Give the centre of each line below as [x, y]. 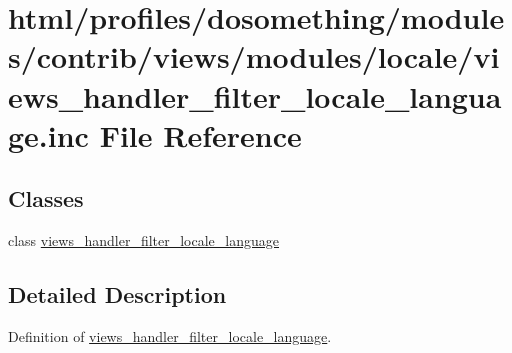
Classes [46, 198]
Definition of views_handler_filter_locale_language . [170, 335]
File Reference [200, 134]
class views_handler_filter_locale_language [143, 240]
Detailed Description [117, 294]
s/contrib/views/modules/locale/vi [254, 56]
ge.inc [48, 134]
